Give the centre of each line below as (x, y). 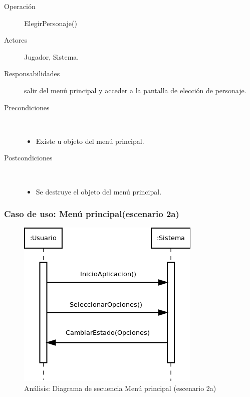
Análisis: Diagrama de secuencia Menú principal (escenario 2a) (120, 388)
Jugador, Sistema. (52, 56)
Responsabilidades (32, 73)
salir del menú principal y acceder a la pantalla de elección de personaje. (135, 90)
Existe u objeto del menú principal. (90, 141)
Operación (20, 6)
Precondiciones (27, 107)
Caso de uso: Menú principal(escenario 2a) (92, 214)
